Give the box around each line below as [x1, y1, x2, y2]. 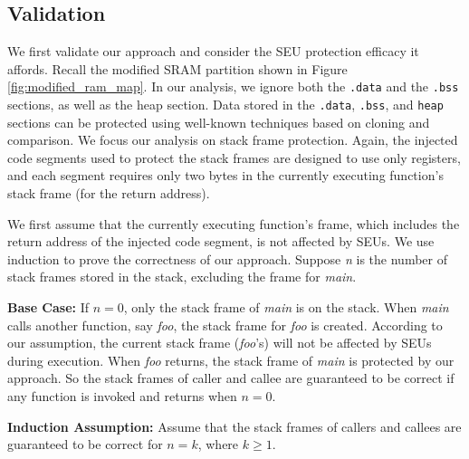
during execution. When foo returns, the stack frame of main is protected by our [7, 350, 455, 369]
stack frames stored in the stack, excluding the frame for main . [7, 267, 357, 286]
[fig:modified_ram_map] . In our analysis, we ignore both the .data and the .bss [7, 77, 459, 96]
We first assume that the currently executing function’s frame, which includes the [7, 214, 460, 233]
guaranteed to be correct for [7, 435, 163, 454]
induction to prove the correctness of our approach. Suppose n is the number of [7, 249, 448, 268]
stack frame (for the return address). [7, 184, 210, 203]
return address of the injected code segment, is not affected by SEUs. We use [7, 232, 435, 251]
